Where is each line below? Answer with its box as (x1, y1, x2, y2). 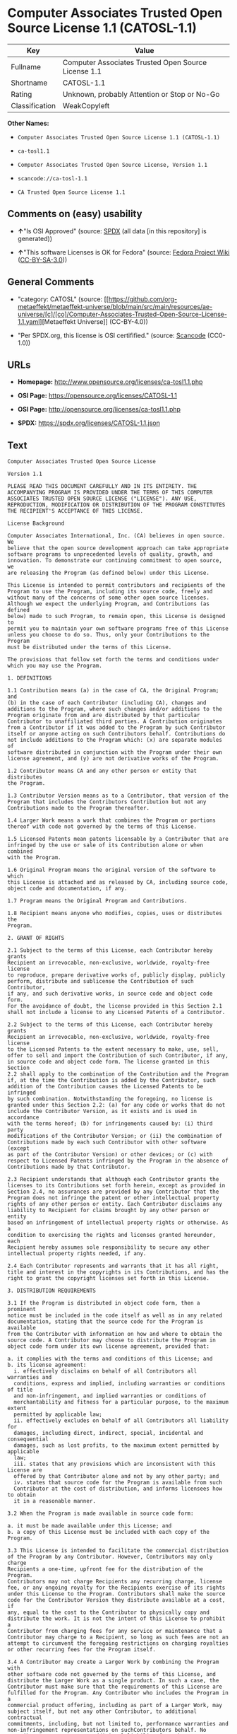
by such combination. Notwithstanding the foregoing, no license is (7, 1095, 213, 1102)
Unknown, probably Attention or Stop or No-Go (62, 89, 220, 99)
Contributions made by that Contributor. (7, 1163, 131, 1171)
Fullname (11, 62, 41, 71)
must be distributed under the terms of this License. (7, 644, 172, 651)
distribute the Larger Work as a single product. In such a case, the (7, 1677, 219, 1684)
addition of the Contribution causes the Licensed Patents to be (7, 1083, 203, 1090)
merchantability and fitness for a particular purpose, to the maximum (13, 1399, 229, 1406)
